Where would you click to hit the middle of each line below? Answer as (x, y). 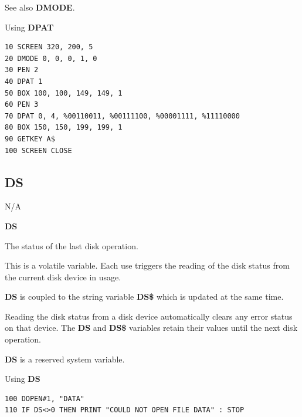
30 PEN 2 (22, 70)
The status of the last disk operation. (72, 245)
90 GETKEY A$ (30, 139)
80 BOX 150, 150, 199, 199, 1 (64, 128)
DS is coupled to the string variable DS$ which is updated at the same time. (144, 296)
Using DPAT (29, 27)
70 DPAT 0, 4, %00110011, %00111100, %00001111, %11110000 (122, 116)
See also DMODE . (40, 7)
